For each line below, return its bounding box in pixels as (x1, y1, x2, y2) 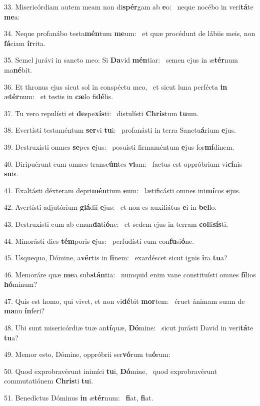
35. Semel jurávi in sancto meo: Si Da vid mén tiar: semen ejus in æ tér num (4, 55, 238, 65)
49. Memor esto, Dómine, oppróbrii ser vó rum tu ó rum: (4, 349, 170, 359)
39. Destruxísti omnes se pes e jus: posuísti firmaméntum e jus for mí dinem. (4, 141, 234, 152)
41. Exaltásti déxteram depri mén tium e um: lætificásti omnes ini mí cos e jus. (4, 185, 241, 195)
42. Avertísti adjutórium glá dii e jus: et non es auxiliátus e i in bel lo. (4, 202, 217, 212)
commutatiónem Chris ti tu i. (4, 375, 93, 386)
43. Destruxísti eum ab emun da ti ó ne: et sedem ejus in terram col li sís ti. (4, 218, 228, 229)
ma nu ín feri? (4, 305, 45, 316)
